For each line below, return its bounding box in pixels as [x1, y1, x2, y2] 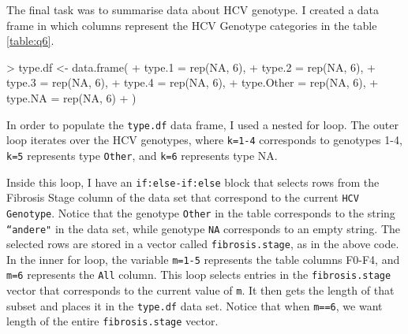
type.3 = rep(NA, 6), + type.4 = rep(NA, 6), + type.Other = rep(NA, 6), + [6, 74, 379, 91]
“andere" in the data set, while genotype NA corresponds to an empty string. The [6, 220, 401, 236]
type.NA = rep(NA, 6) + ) [6, 89, 137, 106]
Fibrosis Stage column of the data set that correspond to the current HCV [6, 189, 359, 206]
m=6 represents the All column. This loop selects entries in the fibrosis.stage [6, 266, 391, 283]
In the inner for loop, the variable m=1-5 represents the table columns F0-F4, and [6, 250, 400, 267]
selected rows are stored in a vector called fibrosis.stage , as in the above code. [6, 236, 399, 252]
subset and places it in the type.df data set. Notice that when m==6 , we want [6, 297, 383, 314]
